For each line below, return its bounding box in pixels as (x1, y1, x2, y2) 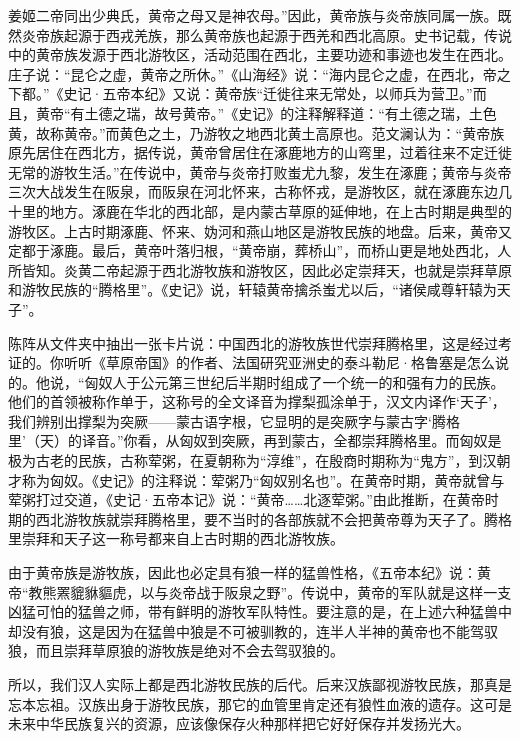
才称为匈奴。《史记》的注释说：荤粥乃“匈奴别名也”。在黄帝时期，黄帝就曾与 (8, 469, 505, 490)
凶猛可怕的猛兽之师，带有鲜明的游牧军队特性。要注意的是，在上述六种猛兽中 (8, 601, 512, 622)
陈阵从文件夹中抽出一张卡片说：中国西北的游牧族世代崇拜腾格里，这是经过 (8, 332, 498, 353)
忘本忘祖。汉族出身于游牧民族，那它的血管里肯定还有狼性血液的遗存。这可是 (8, 693, 512, 714)
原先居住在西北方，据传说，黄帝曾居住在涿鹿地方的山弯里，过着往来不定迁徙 (8, 142, 512, 163)
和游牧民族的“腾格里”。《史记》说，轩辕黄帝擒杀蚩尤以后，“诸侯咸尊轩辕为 (8, 279, 497, 300)
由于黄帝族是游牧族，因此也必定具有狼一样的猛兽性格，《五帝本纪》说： (8, 562, 477, 583)
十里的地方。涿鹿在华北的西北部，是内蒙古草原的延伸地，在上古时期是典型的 (8, 200, 512, 221)
